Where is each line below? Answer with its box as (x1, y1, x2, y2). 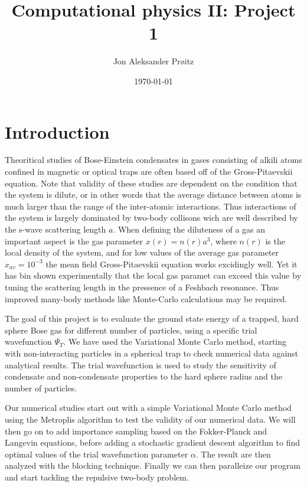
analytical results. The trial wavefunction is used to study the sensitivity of (5, 358, 276, 371)
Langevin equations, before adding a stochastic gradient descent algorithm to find (5, 436, 300, 449)
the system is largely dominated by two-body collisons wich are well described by (5, 211, 298, 224)
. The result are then (195, 447, 271, 460)
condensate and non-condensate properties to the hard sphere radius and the (5, 370, 282, 383)
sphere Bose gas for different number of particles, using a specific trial (5, 323, 257, 336)
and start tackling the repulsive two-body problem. (5, 470, 189, 483)
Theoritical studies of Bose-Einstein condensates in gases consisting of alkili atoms (5, 153, 302, 166)
